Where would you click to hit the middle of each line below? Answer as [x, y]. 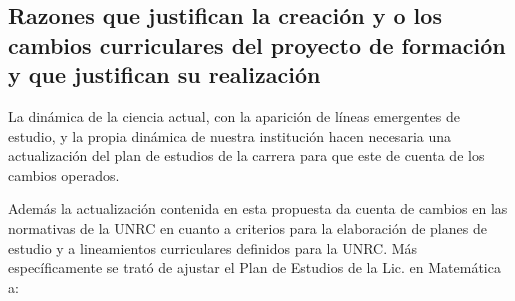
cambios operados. [64, 174]
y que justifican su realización [164, 74]
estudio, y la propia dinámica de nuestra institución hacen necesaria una [230, 135]
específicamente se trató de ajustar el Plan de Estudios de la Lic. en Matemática [254, 267]
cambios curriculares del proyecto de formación [257, 44]
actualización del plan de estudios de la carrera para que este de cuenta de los [246, 155]
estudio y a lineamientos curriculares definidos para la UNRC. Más [213, 247]
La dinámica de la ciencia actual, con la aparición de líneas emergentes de [234, 115]
